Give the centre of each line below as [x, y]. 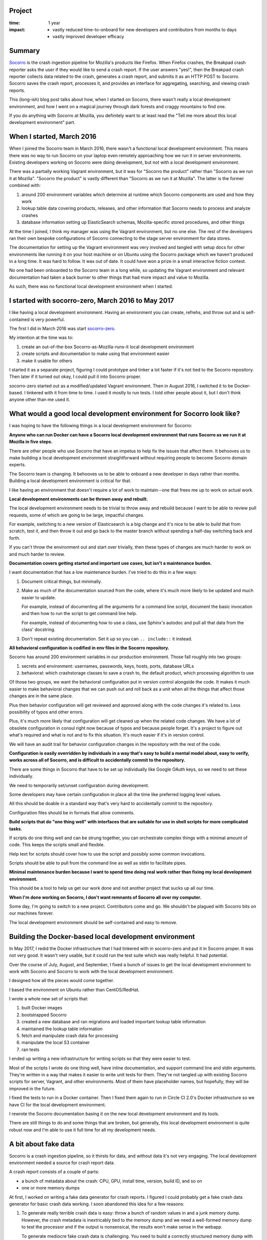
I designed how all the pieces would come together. [62, 981]
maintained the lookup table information [62, 1029]
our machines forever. [31, 913]
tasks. [16, 829]
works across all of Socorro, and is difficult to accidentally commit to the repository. [97, 760]
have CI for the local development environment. [58, 1105]
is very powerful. [48, 319]
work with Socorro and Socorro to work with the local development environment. [91, 971]
